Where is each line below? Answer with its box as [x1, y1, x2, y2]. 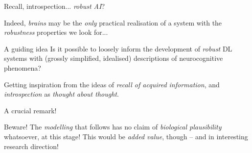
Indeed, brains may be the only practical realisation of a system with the [4, 17, 222, 27]
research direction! [4, 141, 59, 151]
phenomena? [4, 62, 41, 73]
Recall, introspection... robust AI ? [4, 1, 105, 11]
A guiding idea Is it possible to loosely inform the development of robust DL [4, 43, 232, 53]
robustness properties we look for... [4, 27, 108, 37]
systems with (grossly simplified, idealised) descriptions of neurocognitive [4, 53, 223, 63]
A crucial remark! [4, 105, 57, 115]
